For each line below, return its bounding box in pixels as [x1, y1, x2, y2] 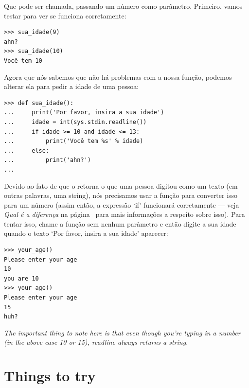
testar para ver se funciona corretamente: [4, 10, 126, 20]
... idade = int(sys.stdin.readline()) [4, 118, 147, 125]
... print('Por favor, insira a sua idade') [4, 109, 164, 116]
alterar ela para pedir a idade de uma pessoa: [4, 81, 139, 91]
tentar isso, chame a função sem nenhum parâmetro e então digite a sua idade [4, 218, 236, 229]
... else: [4, 147, 50, 154]
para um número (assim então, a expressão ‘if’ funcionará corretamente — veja [4, 199, 239, 210]
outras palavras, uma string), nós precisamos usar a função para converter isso [4, 190, 238, 200]
